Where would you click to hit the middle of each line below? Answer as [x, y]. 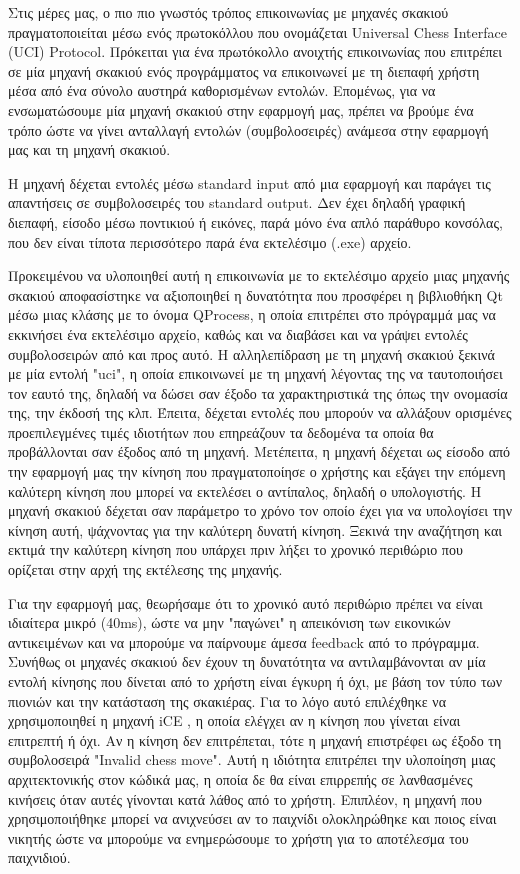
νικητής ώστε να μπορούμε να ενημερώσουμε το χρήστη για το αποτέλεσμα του [238, 837]
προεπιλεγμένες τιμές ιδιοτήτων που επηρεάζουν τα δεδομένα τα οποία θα [221, 431]
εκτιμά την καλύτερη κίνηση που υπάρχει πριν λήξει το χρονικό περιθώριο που [235, 549]
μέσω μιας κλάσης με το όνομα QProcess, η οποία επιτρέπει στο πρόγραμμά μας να [252, 314]
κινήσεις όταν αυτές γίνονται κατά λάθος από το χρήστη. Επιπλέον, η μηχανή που [245, 798]
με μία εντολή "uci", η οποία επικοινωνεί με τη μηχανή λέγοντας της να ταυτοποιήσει [255, 373]
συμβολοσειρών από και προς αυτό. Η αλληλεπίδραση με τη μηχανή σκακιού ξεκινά [251, 353]
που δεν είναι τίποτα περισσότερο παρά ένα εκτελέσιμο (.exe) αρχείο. [210, 241]
